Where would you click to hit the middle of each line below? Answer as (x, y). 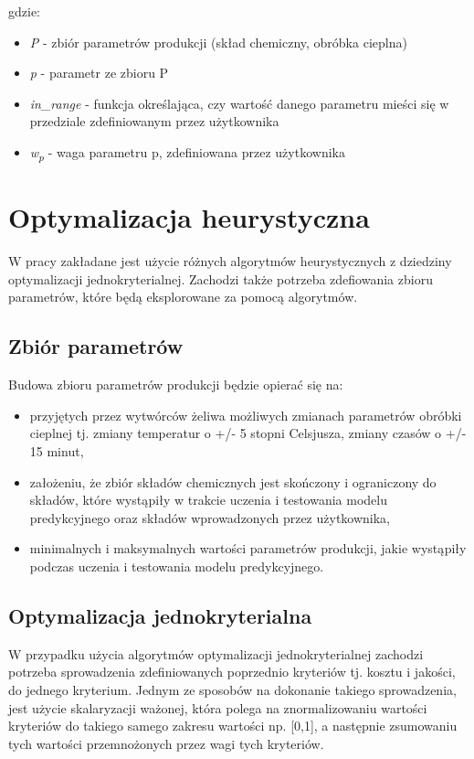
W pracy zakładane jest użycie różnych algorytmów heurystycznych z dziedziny (230, 261)
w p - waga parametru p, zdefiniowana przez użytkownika (187, 153)
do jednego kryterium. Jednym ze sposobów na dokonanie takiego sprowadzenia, (232, 689)
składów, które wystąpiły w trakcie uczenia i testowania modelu (208, 500)
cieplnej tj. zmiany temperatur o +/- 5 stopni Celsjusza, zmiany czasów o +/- (248, 433)
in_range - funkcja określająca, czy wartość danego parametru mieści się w (239, 103)
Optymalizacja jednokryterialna (160, 615)
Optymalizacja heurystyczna (189, 217)
